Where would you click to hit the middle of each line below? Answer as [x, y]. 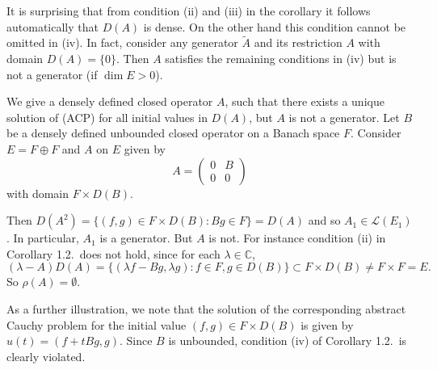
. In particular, [43, 238]
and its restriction [298, 42]
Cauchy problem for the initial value [97, 324]
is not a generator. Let [344, 117]
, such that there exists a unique [305, 101]
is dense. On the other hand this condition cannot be [275, 26]
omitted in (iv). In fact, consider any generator [122, 42]
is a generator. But [146, 238]
